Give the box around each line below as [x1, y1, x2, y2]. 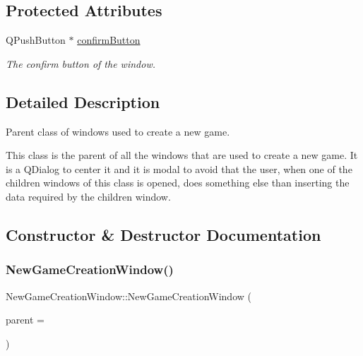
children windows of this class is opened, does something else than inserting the [6, 175, 350, 190]
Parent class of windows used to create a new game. [6, 124, 230, 138]
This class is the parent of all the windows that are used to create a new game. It [6, 148, 358, 162]
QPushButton [6, 32, 66, 47]
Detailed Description [6, 90, 160, 112]
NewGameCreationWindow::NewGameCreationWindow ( [6, 288, 251, 303]
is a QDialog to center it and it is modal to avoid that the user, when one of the [6, 161, 352, 176]
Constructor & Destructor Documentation [6, 223, 321, 245]
